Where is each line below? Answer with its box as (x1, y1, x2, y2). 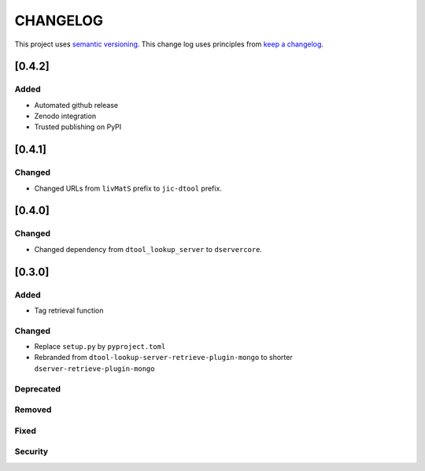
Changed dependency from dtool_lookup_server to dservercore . (34, 244, 263, 254)
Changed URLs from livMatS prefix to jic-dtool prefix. (34, 184, 222, 193)
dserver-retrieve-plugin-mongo (34, 364, 155, 373)
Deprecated (14, 383, 61, 394)
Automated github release (34, 100, 118, 109)
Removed (14, 404, 52, 415)
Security (14, 446, 49, 457)
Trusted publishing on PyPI (34, 122, 122, 132)
